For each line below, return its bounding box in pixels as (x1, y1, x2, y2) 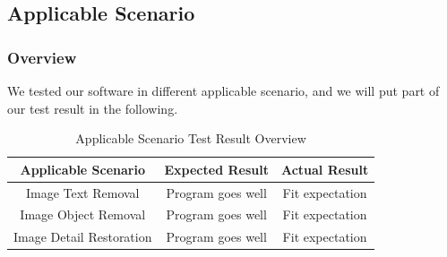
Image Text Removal (25, 183, 140, 201)
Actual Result (280, 159, 369, 178)
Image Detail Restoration (13, 227, 152, 246)
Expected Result (164, 159, 269, 178)
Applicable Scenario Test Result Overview (75, 129, 306, 148)
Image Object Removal (20, 205, 146, 224)
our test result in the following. (7, 99, 178, 117)
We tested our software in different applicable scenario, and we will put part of (7, 81, 440, 99)
